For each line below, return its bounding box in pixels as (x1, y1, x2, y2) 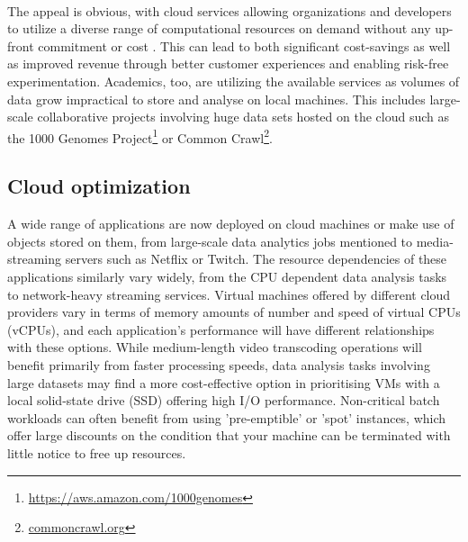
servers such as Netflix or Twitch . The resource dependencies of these (65, 249, 447, 268)
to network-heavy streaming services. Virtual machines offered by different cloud (7, 285, 451, 303)
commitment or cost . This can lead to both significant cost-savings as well (38, 36, 451, 55)
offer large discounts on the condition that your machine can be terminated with (7, 426, 451, 445)
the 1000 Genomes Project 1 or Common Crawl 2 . (7, 125, 273, 147)
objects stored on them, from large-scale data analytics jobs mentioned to (7, 231, 413, 250)
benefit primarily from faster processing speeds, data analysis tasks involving (7, 355, 430, 374)
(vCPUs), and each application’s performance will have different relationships (7, 320, 435, 339)
